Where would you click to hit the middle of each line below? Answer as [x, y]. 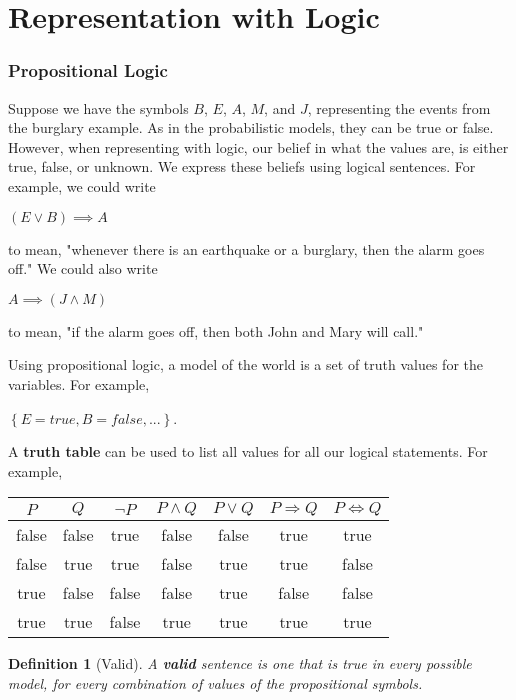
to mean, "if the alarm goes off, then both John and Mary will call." [216, 330]
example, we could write [82, 185]
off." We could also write [83, 268]
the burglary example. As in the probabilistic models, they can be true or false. [251, 127]
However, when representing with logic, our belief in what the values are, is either [258, 146]
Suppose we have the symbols [98, 107]
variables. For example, [79, 383]
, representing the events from [399, 107]
